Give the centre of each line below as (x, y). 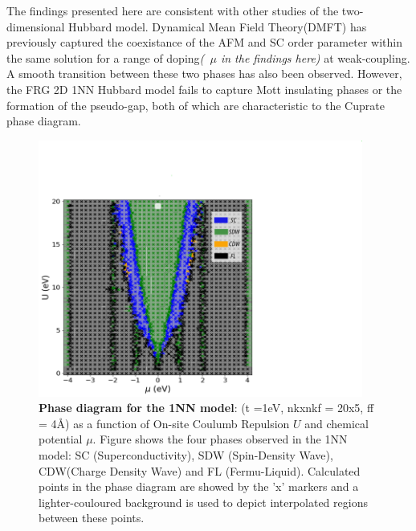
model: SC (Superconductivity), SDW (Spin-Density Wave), (186, 455)
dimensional (36, 26)
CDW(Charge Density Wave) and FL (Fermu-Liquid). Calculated (200, 470)
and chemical (336, 423)
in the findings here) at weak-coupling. (315, 57)
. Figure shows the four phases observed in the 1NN (220, 439)
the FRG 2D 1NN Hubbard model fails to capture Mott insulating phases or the (204, 89)
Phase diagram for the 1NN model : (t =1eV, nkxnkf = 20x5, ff (206, 408)
